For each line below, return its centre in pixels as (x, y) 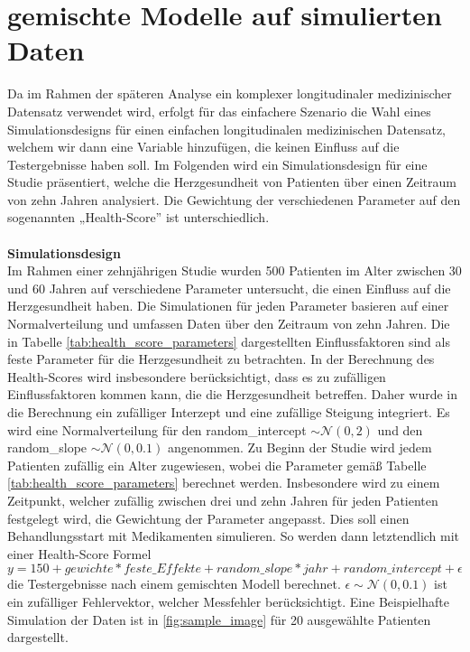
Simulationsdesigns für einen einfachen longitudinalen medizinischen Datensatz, (226, 129)
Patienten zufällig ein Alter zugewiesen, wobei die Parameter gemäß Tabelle (217, 465)
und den (400, 429)
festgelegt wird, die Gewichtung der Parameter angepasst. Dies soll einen (208, 518)
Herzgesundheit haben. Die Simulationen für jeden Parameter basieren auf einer (228, 306)
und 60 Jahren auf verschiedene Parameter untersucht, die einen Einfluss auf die (229, 288)
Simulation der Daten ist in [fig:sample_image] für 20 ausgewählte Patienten (219, 619)
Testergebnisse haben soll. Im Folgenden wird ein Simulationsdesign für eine (217, 164)
